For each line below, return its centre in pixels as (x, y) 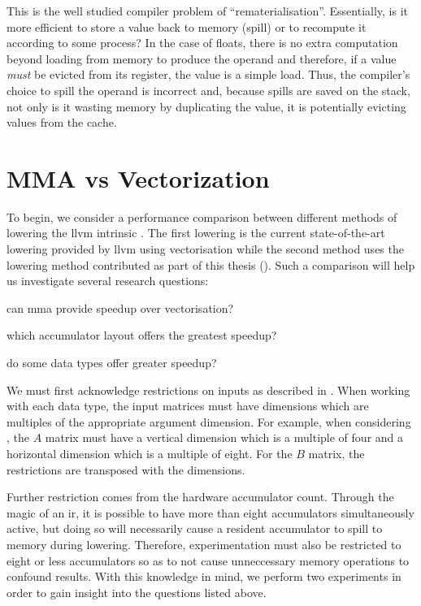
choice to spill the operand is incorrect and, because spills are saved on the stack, (208, 90)
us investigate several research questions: (108, 281)
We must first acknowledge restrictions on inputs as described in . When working (208, 390)
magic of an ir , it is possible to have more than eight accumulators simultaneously (210, 512)
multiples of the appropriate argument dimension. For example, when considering (209, 421)
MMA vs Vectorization (138, 177)
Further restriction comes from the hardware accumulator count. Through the (200, 497)
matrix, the (336, 453)
